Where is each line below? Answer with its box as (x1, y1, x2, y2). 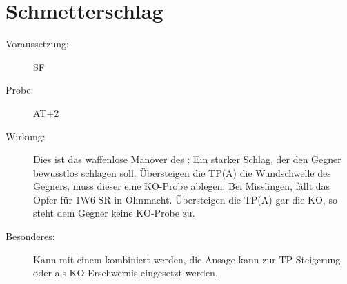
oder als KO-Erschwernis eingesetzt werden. (33, 265, 218, 280)
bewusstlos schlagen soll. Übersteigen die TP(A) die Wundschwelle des (33, 165, 331, 179)
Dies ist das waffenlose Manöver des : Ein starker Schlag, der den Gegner (33, 152, 341, 166)
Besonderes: (6, 229, 55, 243)
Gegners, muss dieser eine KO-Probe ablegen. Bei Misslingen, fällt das (33, 179, 330, 193)
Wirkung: (6, 129, 46, 143)
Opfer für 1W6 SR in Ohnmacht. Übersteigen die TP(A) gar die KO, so (33, 192, 337, 206)
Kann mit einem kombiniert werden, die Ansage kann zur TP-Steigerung (33, 252, 341, 266)
